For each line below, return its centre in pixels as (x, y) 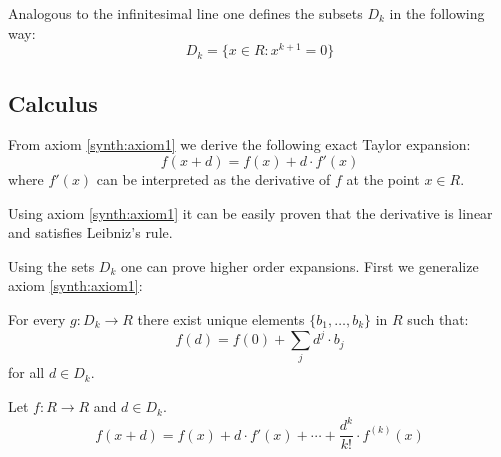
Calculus (53, 102)
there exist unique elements (221, 319)
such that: (438, 319)
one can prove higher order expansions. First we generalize (299, 265)
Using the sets (51, 265)
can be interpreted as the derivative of (213, 179)
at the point (383, 179)
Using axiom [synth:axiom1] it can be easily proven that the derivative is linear (250, 212)
